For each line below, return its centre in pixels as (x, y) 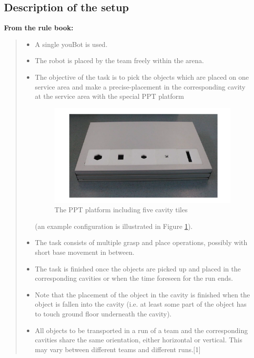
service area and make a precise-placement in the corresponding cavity (140, 86)
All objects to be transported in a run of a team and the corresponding (141, 330)
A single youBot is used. (71, 44)
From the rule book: (39, 28)
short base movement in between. (85, 252)
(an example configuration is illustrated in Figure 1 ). (114, 226)
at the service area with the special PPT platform (109, 96)
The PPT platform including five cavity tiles (121, 210)
